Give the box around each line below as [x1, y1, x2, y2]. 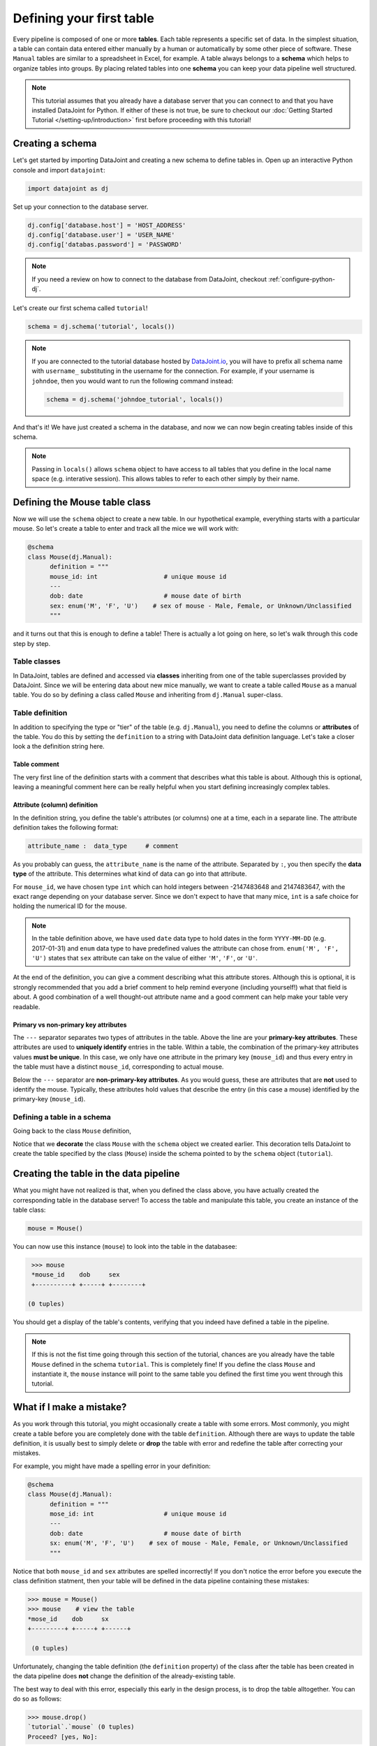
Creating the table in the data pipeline [13, 1168, 180, 1180]
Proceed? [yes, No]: [27, 1733, 98, 1740]
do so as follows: [13, 1694, 62, 1703]
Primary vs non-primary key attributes [13, 1020, 127, 1029]
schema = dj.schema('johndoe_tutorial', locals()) [46, 395, 223, 403]
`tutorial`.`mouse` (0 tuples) [27, 1723, 135, 1731]
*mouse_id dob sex [31, 1271, 120, 1279]
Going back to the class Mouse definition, [13, 1127, 132, 1135]
